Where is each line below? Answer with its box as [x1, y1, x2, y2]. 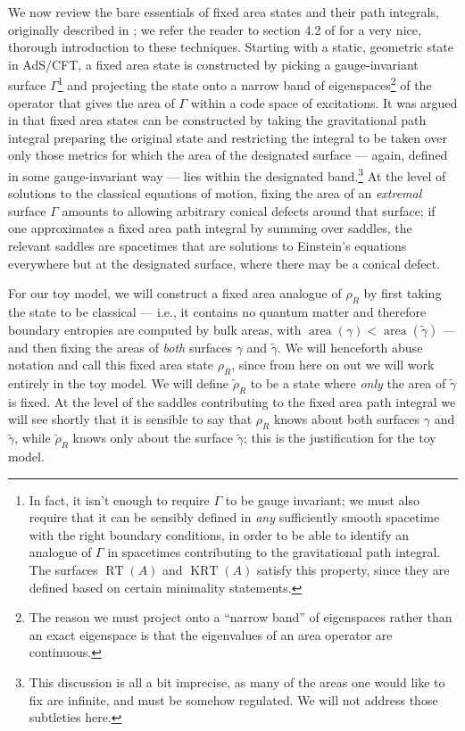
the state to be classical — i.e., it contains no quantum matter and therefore [8, 303, 427, 321]
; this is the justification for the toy [243, 428, 436, 447]
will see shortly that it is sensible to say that [8, 410, 253, 428]
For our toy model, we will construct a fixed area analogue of [8, 284, 342, 303]
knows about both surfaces [273, 410, 420, 428]
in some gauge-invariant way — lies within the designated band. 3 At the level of [8, 164, 446, 185]
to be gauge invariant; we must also [225, 490, 419, 509]
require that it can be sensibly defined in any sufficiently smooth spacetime [29, 508, 440, 527]
